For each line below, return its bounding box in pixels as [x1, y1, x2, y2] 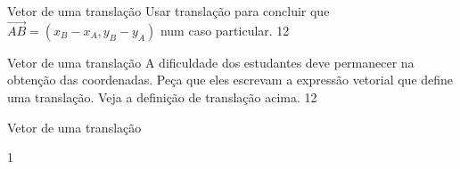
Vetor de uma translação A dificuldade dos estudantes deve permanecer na [7, 52, 415, 71]
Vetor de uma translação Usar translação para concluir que [7, 2, 330, 20]
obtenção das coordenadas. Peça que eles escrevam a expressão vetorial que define [7, 70, 454, 89]
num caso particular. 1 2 [160, 20, 290, 39]
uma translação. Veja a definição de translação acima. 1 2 [7, 88, 317, 106]
